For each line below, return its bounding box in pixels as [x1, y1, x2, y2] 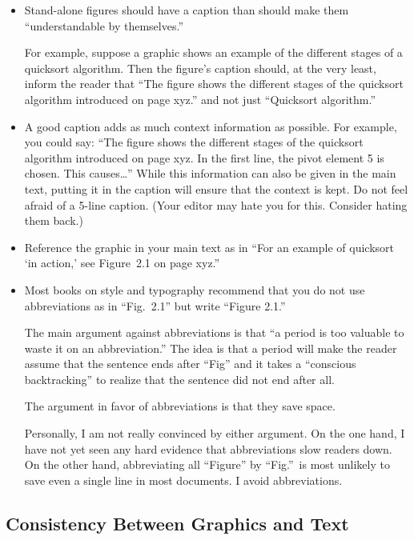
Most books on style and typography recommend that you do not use [24, 281, 365, 298]
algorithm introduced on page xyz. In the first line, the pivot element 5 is [24, 149, 384, 166]
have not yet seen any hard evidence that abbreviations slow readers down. [24, 440, 392, 457]
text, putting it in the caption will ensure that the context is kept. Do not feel [24, 180, 408, 197]
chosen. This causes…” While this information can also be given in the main [24, 165, 396, 182]
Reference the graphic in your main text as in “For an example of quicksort [24, 238, 394, 255]
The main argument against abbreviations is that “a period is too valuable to [24, 324, 404, 341]
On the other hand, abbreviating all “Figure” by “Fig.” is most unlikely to [24, 456, 390, 473]
